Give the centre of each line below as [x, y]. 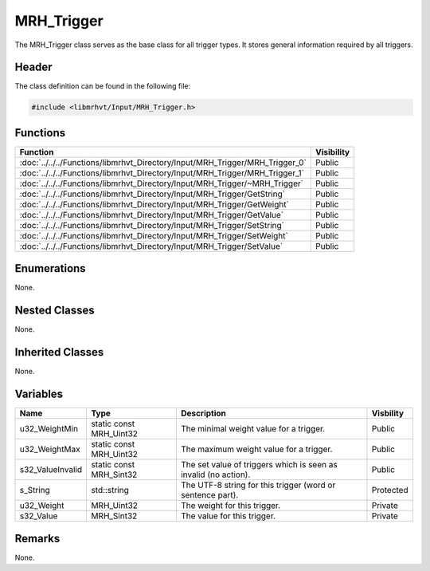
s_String [35, 490]
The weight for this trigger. [231, 506]
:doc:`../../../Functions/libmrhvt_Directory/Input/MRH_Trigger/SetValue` [151, 246]
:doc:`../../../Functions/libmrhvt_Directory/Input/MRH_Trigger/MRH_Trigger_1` [162, 173]
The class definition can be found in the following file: [103, 86]
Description [203, 413]
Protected [390, 490]
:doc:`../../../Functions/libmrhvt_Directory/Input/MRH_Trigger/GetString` [152, 194]
